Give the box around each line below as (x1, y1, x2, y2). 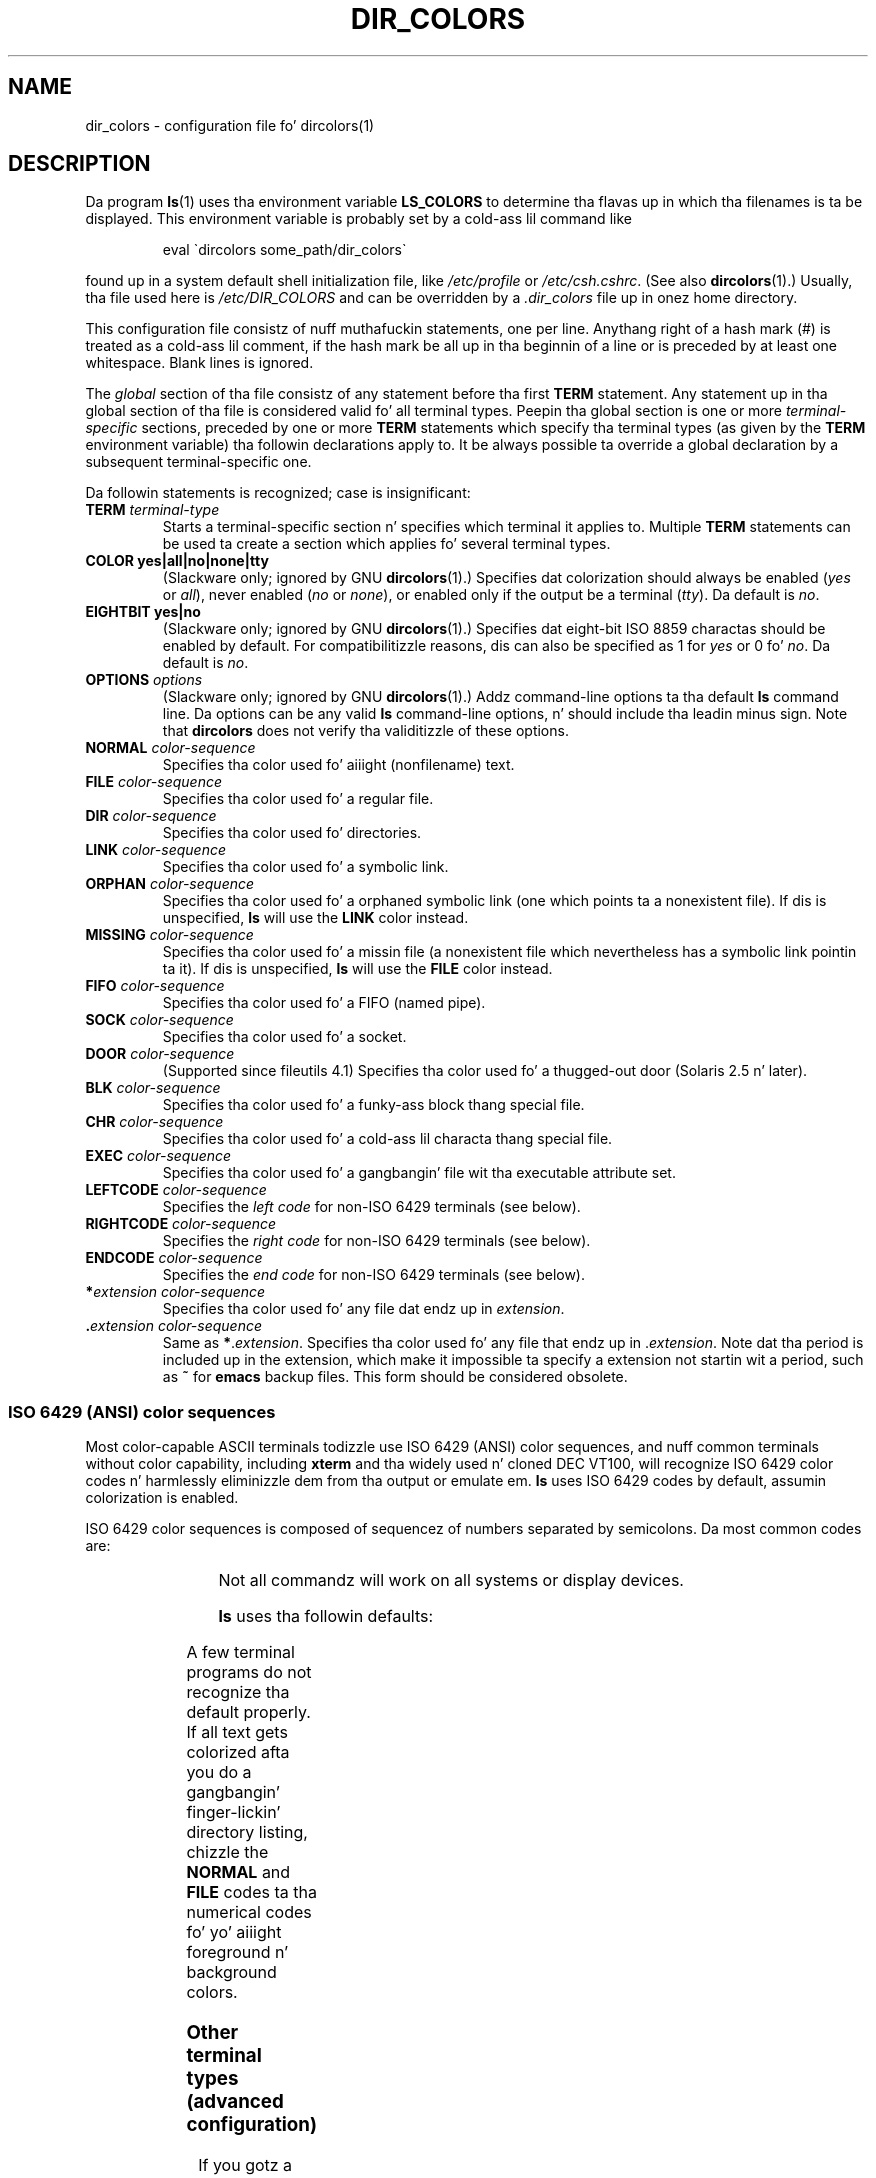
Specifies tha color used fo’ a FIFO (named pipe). (162, 994, 486, 1012)
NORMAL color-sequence (85, 739, 256, 757)
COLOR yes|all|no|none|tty (85, 552, 269, 570)
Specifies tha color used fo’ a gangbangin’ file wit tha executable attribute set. (162, 1164, 676, 1182)
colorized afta (186, 1742, 290, 1763)
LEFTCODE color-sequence (85, 1181, 267, 1199)
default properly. (186, 1702, 311, 1723)
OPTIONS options (85, 671, 203, 689)
